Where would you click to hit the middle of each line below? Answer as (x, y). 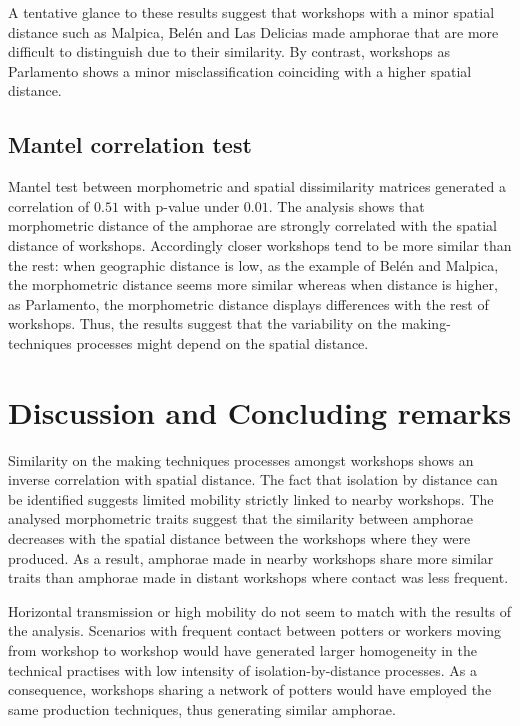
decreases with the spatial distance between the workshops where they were (239, 538)
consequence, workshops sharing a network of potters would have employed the (250, 689)
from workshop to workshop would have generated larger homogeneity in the (242, 649)
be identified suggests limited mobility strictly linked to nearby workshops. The (251, 498)
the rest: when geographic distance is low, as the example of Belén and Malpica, (253, 264)
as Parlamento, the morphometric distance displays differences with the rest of (248, 303)
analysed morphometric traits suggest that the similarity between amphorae (240, 518)
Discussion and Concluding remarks (260, 411)
